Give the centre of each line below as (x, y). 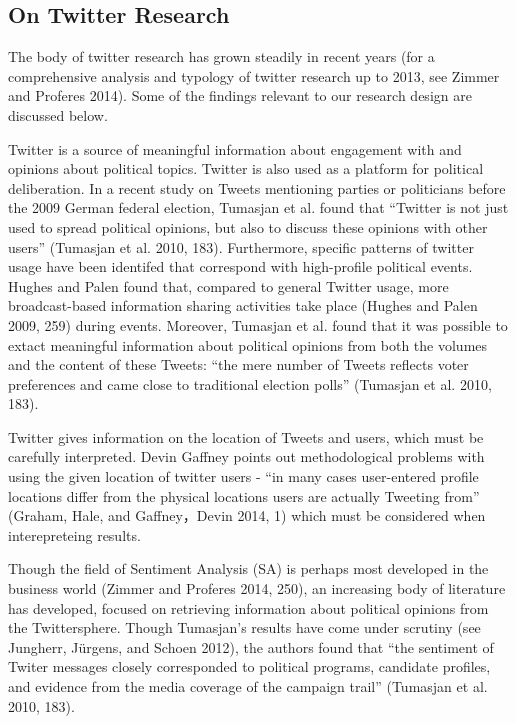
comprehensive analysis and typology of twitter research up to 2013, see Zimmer (254, 75)
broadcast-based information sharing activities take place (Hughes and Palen (243, 305)
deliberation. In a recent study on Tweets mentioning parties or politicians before (257, 187)
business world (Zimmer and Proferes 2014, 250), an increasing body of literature (257, 588)
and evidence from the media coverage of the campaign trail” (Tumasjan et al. (248, 686)
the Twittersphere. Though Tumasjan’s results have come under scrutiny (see (244, 627)
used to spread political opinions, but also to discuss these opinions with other (248, 226)
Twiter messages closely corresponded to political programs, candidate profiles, (249, 666)
